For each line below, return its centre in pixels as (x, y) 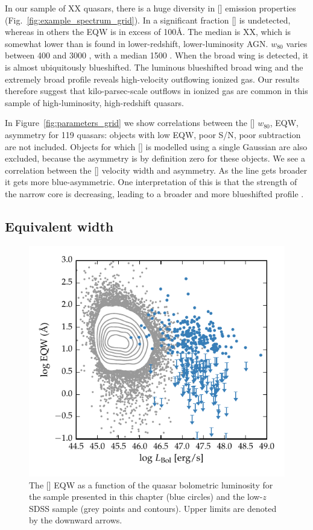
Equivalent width (59, 226)
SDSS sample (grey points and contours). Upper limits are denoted (153, 508)
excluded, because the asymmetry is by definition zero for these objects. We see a (155, 158)
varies (297, 43)
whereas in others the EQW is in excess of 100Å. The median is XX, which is (148, 32)
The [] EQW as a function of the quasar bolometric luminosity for (151, 484)
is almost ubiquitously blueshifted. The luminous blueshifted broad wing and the (154, 67)
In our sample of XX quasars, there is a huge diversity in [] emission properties (150, 8)
